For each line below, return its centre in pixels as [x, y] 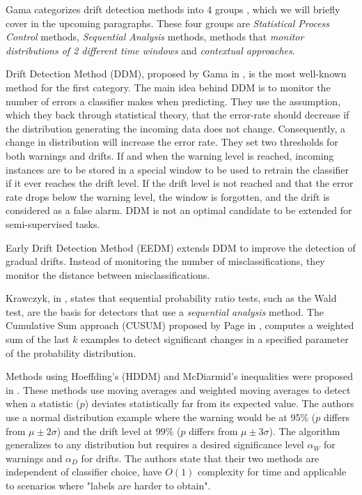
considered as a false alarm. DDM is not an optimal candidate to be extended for [179, 210]
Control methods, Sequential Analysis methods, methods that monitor [155, 37]
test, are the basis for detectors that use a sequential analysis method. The [165, 311]
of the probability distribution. [71, 352]
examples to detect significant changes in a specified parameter [215, 339]
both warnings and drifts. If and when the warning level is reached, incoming [170, 155]
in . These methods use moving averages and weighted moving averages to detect [178, 389]
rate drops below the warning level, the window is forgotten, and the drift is [168, 196]
